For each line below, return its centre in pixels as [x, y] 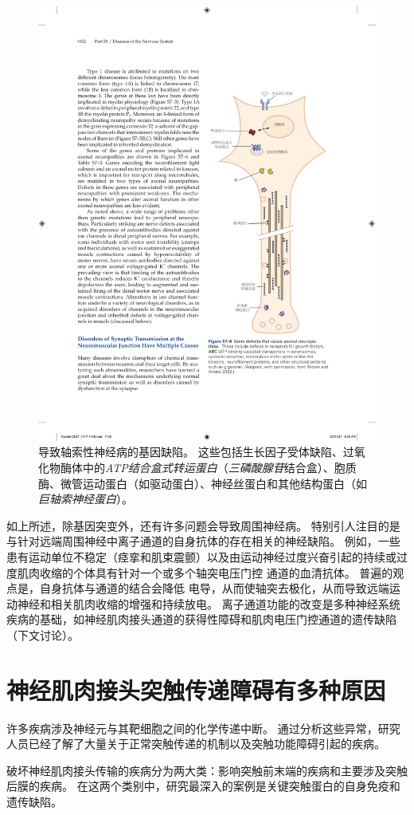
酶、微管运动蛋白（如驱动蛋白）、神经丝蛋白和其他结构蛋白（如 [203, 483]
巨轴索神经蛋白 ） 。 [86, 499]
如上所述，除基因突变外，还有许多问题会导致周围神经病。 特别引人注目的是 [203, 525]
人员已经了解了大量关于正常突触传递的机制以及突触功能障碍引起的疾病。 [196, 744]
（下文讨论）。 [43, 634]
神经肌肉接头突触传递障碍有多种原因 [196, 689]
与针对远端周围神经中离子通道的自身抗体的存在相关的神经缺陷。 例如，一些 [203, 541]
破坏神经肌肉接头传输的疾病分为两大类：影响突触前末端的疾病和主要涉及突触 [207, 770]
